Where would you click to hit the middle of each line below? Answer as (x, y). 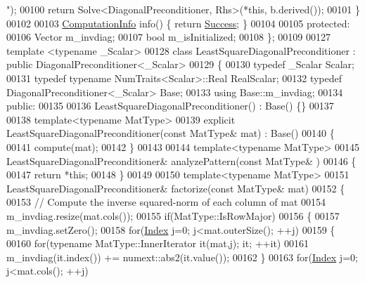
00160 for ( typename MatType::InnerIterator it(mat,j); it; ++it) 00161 (158, 243)
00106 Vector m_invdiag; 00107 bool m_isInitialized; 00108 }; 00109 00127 (168, 37)
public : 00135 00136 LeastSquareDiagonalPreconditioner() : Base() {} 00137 (170, 106)
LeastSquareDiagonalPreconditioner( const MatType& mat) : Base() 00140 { (171, 133)
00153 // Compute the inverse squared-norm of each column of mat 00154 (166, 202)
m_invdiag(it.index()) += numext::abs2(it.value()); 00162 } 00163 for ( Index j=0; (182, 257)
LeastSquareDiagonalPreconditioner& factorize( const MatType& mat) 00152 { (176, 188)
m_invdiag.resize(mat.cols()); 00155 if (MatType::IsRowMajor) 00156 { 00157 (173, 215)
